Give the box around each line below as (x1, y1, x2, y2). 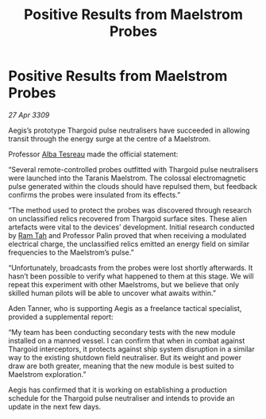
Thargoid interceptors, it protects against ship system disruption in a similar (8, 344, 256, 354)
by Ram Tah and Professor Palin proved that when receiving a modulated (8, 230, 247, 240)
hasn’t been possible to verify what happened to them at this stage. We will (8, 271, 254, 281)
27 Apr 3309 (8, 110, 50, 120)
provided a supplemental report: (8, 312, 114, 321)
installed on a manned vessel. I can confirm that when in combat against (8, 336, 245, 345)
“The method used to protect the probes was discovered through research (8, 205, 253, 215)
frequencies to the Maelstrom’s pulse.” (8, 248, 134, 257)
